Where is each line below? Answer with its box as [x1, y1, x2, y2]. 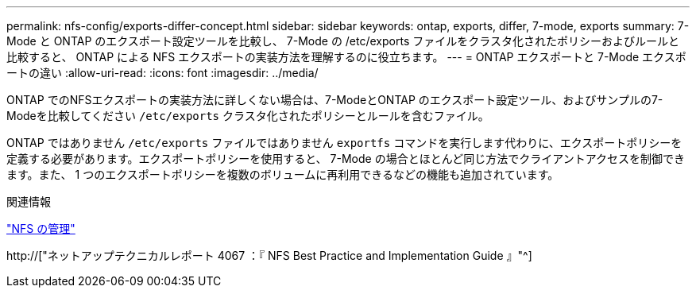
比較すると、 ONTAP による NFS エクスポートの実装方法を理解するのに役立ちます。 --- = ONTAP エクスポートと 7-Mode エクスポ [6, 50, 686, 64]
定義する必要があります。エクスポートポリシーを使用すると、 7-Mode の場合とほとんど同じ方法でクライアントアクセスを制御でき [6, 152, 685, 165]
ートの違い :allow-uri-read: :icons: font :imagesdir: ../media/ [6, 66, 319, 79]
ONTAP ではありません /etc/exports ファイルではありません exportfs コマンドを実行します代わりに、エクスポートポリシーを [6, 136, 682, 149]
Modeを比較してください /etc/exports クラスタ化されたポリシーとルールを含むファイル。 [6, 109, 489, 122]
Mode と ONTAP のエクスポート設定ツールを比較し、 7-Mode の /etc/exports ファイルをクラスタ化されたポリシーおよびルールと [6, 34, 679, 48]
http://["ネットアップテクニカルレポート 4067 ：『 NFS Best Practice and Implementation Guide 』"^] [6, 249, 532, 262]
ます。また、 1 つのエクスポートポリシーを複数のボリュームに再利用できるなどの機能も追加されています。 [6, 168, 559, 181]
